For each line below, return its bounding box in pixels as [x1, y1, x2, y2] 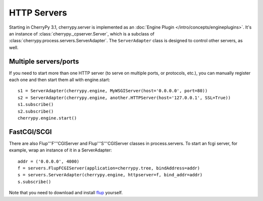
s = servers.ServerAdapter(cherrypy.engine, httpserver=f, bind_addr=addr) [18, 172, 203, 178]
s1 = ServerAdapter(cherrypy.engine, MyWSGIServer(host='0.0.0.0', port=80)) [18, 88, 208, 94]
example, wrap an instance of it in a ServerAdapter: [9, 147, 112, 153]
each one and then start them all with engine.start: [9, 77, 111, 83]
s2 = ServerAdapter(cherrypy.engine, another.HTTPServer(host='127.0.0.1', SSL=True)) [18, 95, 231, 100]
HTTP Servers [9, 7, 67, 18]
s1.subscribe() [18, 102, 54, 107]
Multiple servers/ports [9, 57, 79, 66]
